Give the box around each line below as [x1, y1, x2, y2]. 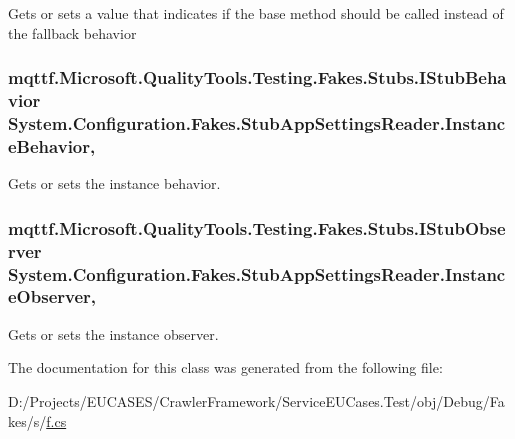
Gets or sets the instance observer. [8, 323, 219, 344]
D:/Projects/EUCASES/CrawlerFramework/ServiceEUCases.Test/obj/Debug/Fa [8, 390, 505, 411]
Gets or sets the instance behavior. [8, 173, 221, 194]
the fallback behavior [8, 22, 137, 43]
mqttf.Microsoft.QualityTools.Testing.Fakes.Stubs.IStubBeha [8, 65, 507, 90]
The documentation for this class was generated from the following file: [8, 357, 443, 378]
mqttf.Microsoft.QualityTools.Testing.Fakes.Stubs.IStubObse [8, 215, 506, 240]
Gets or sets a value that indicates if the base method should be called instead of [8, 3, 504, 23]
